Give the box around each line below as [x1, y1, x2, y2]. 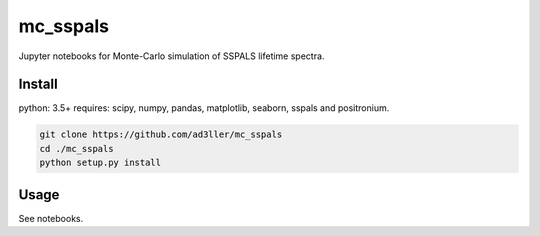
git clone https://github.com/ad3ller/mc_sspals [39, 129, 283, 140]
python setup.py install [39, 157, 162, 169]
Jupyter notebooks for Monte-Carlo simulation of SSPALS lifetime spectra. [18, 50, 325, 62]
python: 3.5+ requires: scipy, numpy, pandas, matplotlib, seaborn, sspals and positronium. [18, 102, 390, 114]
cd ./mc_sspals [39, 143, 114, 154]
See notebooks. [18, 212, 84, 224]
